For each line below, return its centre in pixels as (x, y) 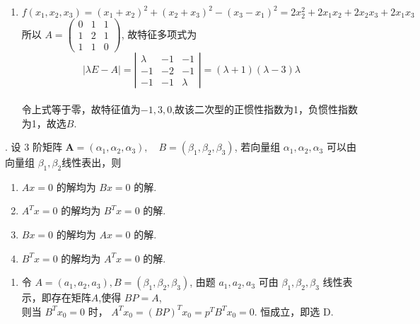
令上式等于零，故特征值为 (81, 109)
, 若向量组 (257, 147)
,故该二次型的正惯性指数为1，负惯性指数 (265, 109)
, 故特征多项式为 (159, 34)
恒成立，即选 (290, 311)
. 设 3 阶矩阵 (34, 147)
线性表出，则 (92, 162)
